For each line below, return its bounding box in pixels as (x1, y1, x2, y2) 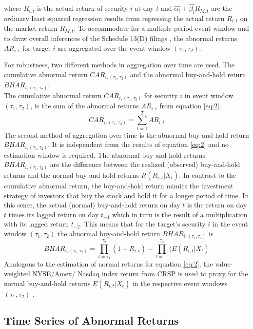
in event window (184, 90, 234, 100)
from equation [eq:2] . (159, 101, 221, 111)
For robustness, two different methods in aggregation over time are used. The (4, 59, 234, 69)
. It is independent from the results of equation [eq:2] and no (48, 139, 229, 149)
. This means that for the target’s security (80, 219, 206, 229)
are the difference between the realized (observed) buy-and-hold (50, 159, 240, 169)
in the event (212, 219, 248, 229)
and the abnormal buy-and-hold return (130, 69, 246, 79)
